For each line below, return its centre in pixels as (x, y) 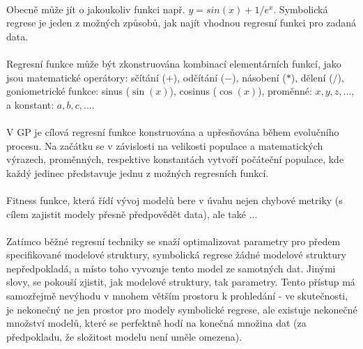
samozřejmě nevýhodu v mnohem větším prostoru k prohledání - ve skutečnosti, (177, 296)
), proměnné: (285, 91)
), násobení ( (259, 77)
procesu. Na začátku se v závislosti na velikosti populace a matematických (165, 145)
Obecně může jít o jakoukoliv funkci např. (96, 9)
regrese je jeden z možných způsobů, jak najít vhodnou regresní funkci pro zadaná (181, 23)
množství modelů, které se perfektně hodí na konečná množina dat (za (156, 323)
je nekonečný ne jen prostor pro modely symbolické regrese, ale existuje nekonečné (182, 309)
